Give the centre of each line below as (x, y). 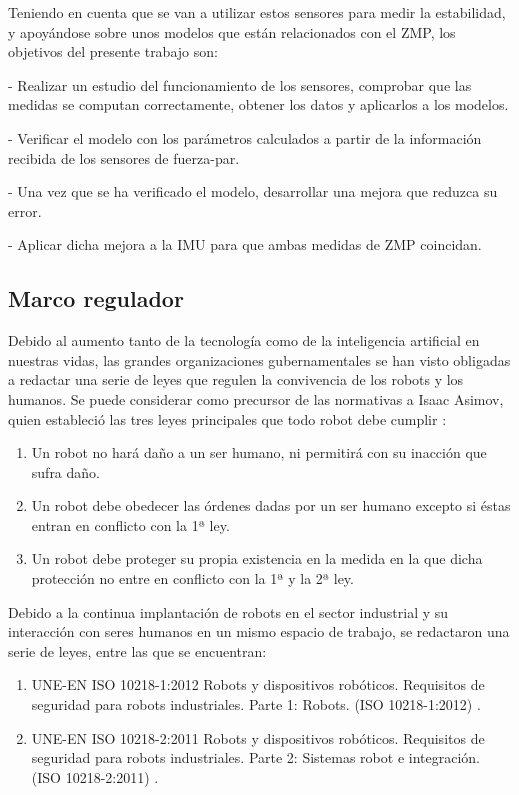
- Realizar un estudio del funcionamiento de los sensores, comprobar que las (240, 84)
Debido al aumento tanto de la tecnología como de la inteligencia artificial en (244, 340)
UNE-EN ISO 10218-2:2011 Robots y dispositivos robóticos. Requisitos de (258, 737)
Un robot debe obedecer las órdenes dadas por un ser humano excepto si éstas (271, 505)
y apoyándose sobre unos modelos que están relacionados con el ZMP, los (232, 31)
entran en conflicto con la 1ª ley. (130, 524)
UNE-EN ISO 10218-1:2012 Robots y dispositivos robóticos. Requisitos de (258, 684)
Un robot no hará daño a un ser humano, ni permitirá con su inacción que (259, 452)
